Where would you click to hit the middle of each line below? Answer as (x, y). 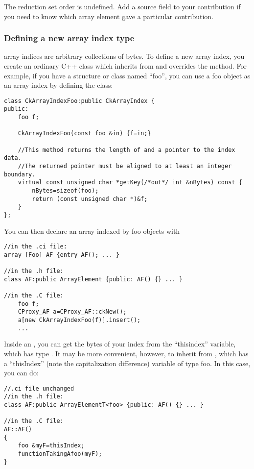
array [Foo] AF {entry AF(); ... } (62, 255)
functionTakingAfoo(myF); (60, 454)
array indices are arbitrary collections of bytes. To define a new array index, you (124, 56)
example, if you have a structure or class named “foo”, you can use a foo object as (127, 75)
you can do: (21, 373)
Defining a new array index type (69, 38)
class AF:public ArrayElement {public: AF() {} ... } (93, 279)
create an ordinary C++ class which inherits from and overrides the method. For (125, 66)
